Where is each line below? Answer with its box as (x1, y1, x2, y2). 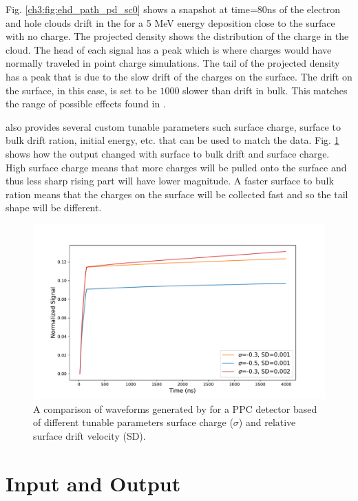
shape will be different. (6, 200, 102, 215)
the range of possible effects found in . (6, 96, 166, 111)
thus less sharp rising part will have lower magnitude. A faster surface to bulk (6, 173, 334, 188)
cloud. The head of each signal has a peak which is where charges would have (6, 42, 332, 56)
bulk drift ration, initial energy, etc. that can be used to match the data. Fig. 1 (6, 133, 339, 147)
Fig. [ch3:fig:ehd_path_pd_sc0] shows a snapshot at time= (6, 2, 257, 16)
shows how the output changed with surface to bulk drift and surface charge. (6, 146, 330, 160)
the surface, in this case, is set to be (6, 83, 157, 97)
